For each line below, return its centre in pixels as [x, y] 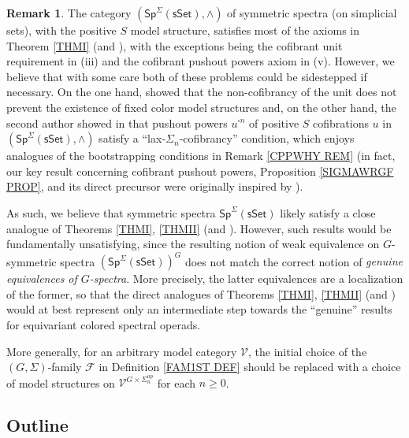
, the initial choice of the [307, 351]
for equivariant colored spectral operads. [104, 325]
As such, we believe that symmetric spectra [111, 212]
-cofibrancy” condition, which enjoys [267, 138]
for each [176, 382]
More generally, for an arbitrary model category [122, 351]
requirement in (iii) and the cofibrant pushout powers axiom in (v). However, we [201, 61]
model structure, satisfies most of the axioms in [245, 30]
